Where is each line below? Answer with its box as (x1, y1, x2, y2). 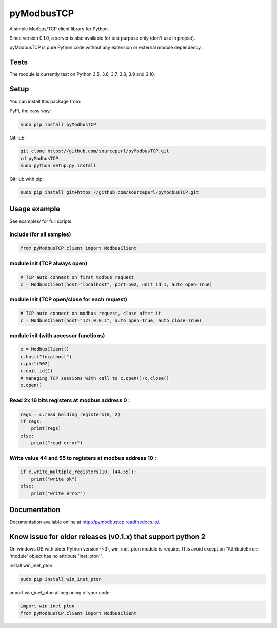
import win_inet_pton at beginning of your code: (9, 589, 111, 595)
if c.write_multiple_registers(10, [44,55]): (20, 469, 137, 475)
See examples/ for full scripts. (9, 218, 73, 224)
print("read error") (31, 440, 83, 446)
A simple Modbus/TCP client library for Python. (9, 26, 109, 32)
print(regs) (31, 426, 62, 431)
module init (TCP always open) (9, 260, 87, 267)
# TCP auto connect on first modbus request (20, 274, 134, 280)
